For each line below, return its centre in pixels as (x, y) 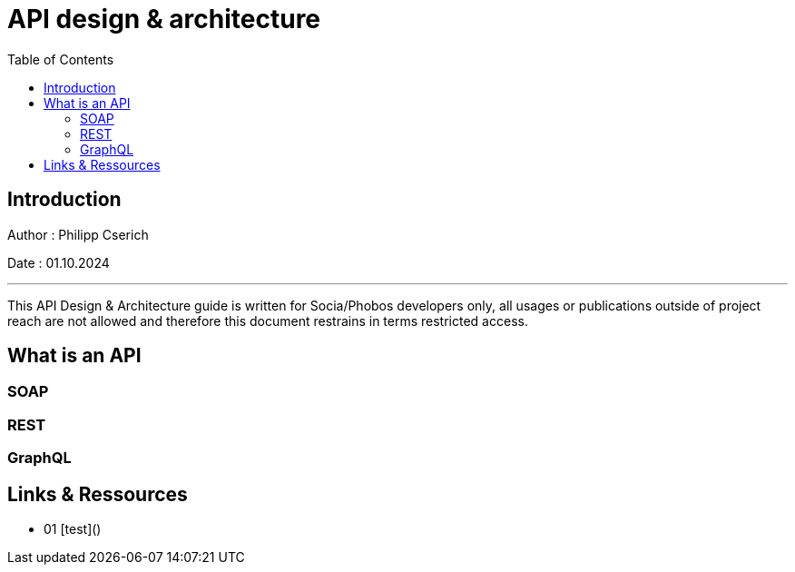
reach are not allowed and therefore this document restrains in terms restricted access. (268, 321)
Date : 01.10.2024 (59, 262)
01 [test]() (73, 529)
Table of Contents (61, 59)
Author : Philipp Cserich (78, 234)
